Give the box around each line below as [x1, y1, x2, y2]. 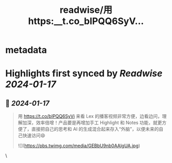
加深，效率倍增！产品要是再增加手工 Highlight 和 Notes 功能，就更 [22, 119, 162, 126]
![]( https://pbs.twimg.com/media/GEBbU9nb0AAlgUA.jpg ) [17, 142, 141, 149]
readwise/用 [59, 4, 113, 16]
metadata [5, 44, 47, 56]
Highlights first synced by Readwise [5, 68, 163, 79]
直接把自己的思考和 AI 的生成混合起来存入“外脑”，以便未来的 [31, 126, 159, 132]
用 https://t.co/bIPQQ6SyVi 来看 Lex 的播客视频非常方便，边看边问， [17, 113, 162, 119]
